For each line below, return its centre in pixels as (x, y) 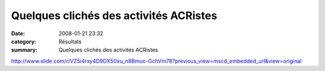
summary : (24, 50)
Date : (18, 33)
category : (24, 41)
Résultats (70, 41)
